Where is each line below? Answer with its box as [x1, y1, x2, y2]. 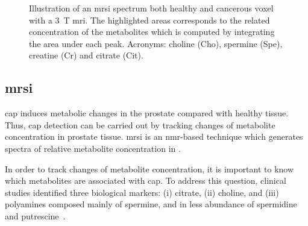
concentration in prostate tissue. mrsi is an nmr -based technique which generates [5, 130, 303, 143]
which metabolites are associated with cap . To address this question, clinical [5, 174, 286, 187]
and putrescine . [5, 209, 66, 222]
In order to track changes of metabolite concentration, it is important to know [5, 162, 294, 175]
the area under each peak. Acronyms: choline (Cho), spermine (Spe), [29, 37, 283, 49]
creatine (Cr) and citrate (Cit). [29, 49, 143, 61]
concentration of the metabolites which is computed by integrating [29, 25, 275, 38]
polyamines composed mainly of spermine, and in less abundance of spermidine [5, 198, 297, 210]
